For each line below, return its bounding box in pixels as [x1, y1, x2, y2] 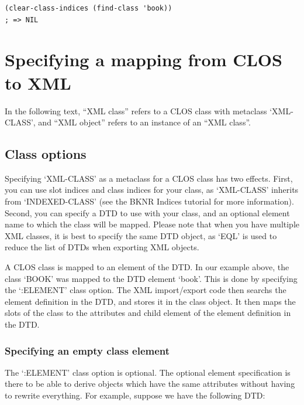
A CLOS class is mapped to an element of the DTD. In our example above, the [5, 261, 289, 273]
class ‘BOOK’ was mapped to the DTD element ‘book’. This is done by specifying [5, 272, 298, 284]
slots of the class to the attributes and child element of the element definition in [5, 307, 291, 319]
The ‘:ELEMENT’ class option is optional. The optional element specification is [5, 366, 291, 378]
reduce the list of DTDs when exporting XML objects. [5, 241, 199, 253]
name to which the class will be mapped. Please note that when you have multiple [5, 218, 299, 230]
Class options [5, 145, 87, 163]
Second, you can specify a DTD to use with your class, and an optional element [5, 206, 290, 219]
